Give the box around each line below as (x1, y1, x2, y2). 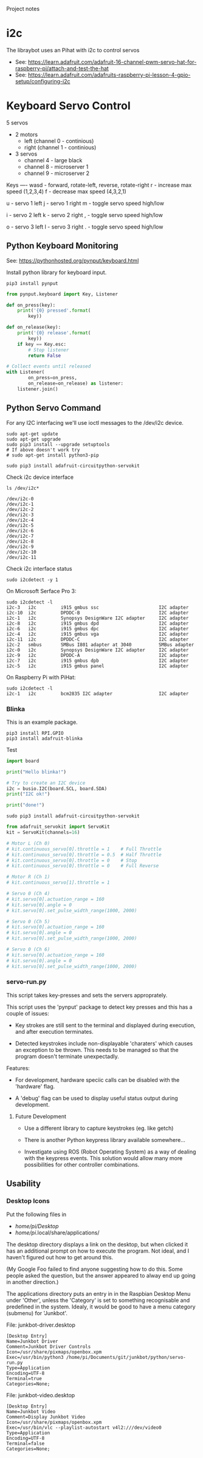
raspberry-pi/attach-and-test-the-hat (15, 64, 109, 72)
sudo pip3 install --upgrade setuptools (6, 441, 111, 447)
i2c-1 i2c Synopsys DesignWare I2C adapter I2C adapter (6, 615, 189, 621)
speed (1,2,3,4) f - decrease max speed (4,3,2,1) (6, 188, 126, 195)
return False (28, 352, 61, 359)
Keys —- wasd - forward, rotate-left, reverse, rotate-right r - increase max (6, 181, 192, 188)
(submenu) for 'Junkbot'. (6, 1309, 68, 1316)
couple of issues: (6, 1009, 50, 1017)
